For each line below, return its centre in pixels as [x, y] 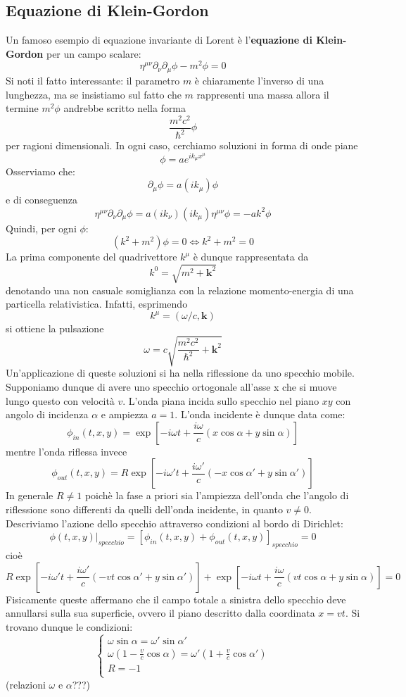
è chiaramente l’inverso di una [259, 80]
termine [22, 108]
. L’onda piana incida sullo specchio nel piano [221, 400]
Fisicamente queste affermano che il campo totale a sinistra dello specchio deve [176, 599]
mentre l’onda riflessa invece [66, 451]
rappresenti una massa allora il [263, 94]
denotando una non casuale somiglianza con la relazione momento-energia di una [180, 290]
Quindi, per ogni [41, 228]
